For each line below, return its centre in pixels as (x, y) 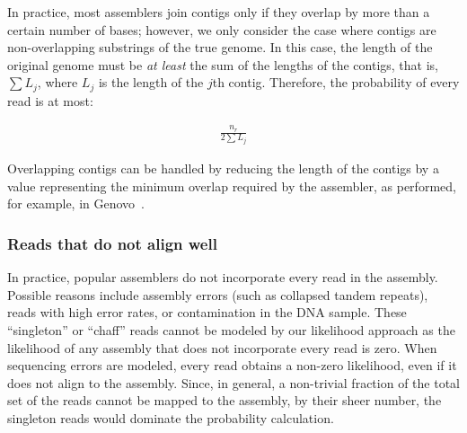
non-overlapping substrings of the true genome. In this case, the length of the (220, 47)
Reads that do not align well (112, 243)
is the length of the (151, 82)
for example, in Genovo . (76, 203)
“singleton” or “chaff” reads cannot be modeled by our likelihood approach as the (231, 329)
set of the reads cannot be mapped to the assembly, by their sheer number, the (225, 400)
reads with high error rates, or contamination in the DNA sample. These (207, 312)
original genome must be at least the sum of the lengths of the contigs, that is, (223, 64)
